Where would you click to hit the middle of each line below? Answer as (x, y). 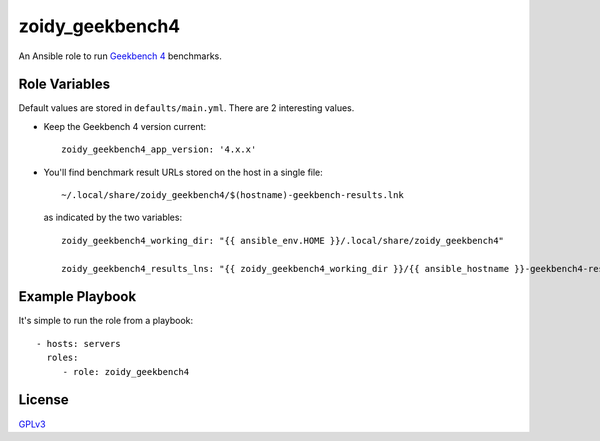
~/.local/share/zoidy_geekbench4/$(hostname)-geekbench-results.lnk (232, 195)
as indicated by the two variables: (113, 217)
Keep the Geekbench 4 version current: (125, 126)
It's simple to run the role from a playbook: (106, 321)
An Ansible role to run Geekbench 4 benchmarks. (120, 56)
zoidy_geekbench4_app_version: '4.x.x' (159, 149)
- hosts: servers (78, 343)
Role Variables (64, 84)
